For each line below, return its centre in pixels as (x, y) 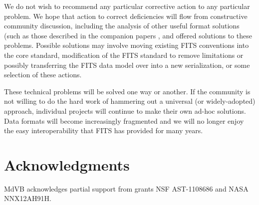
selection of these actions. (43, 75)
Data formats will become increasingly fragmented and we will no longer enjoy (124, 120)
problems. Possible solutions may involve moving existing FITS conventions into (127, 45)
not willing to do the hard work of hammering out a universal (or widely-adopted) (130, 101)
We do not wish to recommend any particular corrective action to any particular (127, 6)
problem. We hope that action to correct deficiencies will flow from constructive (126, 16)
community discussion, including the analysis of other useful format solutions (122, 26)
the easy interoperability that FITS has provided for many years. (104, 130)
